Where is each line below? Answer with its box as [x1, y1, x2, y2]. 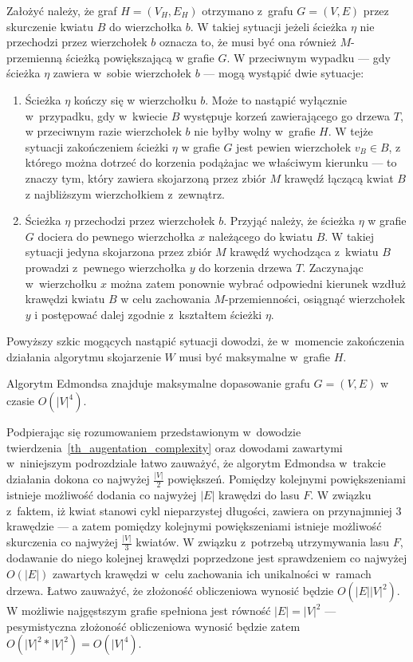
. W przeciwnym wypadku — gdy [226, 49, 391, 65]
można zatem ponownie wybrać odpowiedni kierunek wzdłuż [110, 274, 407, 291]
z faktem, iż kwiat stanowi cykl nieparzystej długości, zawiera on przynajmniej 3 [6, 502, 402, 518]
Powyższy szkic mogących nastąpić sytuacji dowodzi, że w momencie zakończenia [6, 333, 405, 349]
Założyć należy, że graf [6, 2, 117, 18]
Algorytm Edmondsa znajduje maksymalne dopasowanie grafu [6, 375, 310, 392]
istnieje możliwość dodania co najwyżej [6, 486, 197, 502]
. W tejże [328, 123, 373, 140]
